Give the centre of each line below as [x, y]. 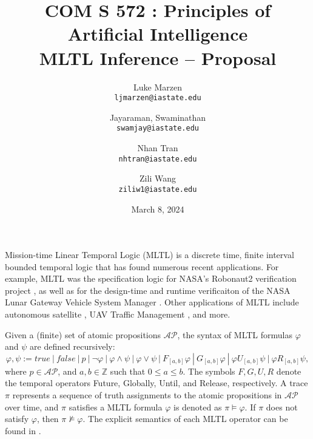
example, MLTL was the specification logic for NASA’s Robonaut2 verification [151, 278]
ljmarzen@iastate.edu [158, 98]
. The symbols [209, 371]
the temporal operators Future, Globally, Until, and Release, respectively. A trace [156, 383]
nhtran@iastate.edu [158, 159]
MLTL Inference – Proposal [158, 57]
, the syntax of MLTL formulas [235, 334]
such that [128, 371]
